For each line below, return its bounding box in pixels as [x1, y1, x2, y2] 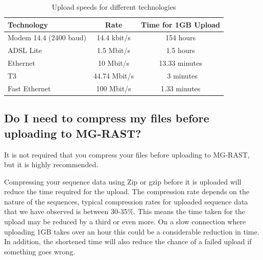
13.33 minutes [159, 58, 202, 68]
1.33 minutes [160, 83, 201, 93]
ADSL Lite [8, 45, 42, 56]
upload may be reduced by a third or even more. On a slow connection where [4, 216, 246, 227]
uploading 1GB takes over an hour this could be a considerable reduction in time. [4, 226, 259, 237]
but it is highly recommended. [4, 159, 99, 170]
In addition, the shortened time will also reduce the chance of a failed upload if [4, 236, 252, 247]
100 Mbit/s [96, 83, 131, 93]
